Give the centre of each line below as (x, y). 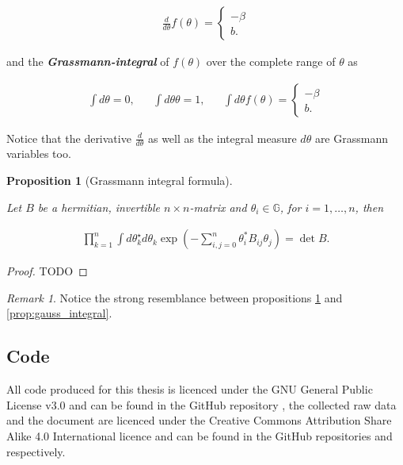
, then (369, 207)
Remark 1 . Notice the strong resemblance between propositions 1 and (175, 297)
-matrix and (218, 207)
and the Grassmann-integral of (88, 61)
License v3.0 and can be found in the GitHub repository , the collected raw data (201, 404)
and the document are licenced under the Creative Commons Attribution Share (199, 420)
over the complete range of (271, 61)
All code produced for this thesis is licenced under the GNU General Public (190, 389)
